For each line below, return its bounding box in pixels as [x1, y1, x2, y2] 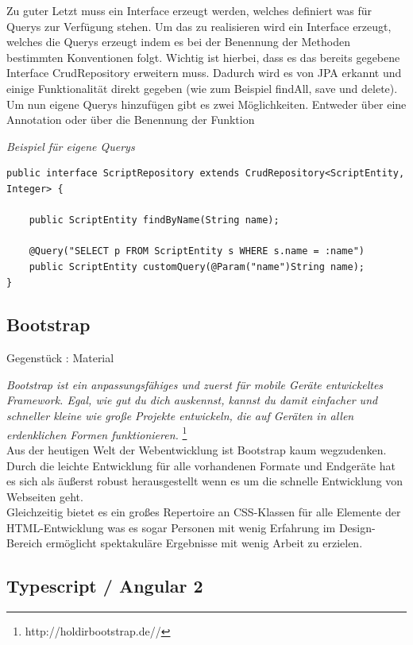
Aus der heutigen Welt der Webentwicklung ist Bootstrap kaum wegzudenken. [6, 441, 387, 458]
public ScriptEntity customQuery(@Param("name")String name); [29, 261, 365, 272]
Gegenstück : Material [6, 350, 114, 366]
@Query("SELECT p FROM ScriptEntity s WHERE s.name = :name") [29, 245, 365, 257]
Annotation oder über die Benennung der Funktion [6, 111, 255, 128]
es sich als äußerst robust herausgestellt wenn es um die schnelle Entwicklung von [6, 473, 403, 489]
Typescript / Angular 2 [6, 574, 203, 598]
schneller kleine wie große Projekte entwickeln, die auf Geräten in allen [6, 407, 354, 424]
